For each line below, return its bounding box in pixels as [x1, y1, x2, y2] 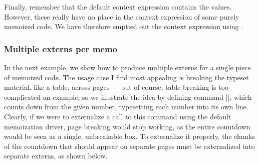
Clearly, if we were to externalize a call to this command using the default [4, 111, 231, 121]
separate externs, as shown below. [4, 150, 108, 161]
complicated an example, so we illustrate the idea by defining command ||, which [4, 91, 252, 102]
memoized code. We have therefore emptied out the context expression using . [4, 21, 243, 32]
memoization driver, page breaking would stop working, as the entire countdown [4, 121, 250, 131]
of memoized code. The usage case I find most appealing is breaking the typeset [4, 72, 249, 82]
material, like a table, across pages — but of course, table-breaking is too [4, 82, 229, 92]
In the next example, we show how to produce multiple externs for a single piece [4, 62, 251, 72]
